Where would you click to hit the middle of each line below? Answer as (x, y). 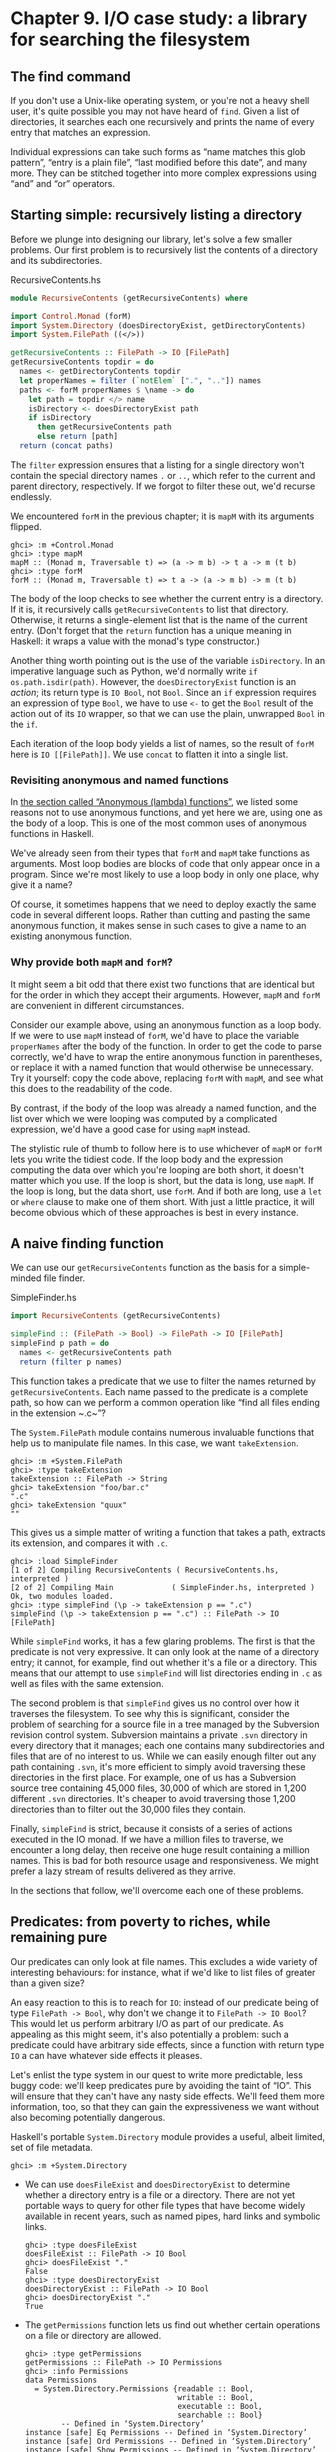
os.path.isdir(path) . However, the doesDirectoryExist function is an (153, 681)
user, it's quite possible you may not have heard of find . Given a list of (155, 111)
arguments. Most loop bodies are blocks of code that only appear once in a (165, 864)
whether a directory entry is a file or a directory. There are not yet (160, 2194)
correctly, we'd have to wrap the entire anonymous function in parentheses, (166, 1056)
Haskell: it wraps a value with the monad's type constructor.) (135, 641)
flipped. (26, 526)
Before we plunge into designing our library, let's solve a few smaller (151, 239)
